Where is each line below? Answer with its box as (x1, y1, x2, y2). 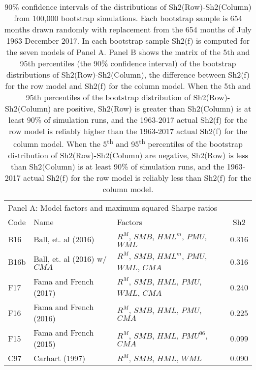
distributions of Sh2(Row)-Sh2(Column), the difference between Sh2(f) (6, 69, 250, 80)
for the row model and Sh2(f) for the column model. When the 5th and (5, 80, 251, 91)
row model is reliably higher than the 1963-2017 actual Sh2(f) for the (9, 125, 247, 137)
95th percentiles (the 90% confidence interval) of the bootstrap (20, 57, 236, 69)
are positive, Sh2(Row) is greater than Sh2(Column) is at (53, 103, 252, 114)
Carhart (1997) (33, 352, 86, 364)
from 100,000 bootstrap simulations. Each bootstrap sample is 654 (14, 12, 242, 24)
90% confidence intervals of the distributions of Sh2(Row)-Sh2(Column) (4, 1, 252, 12)
